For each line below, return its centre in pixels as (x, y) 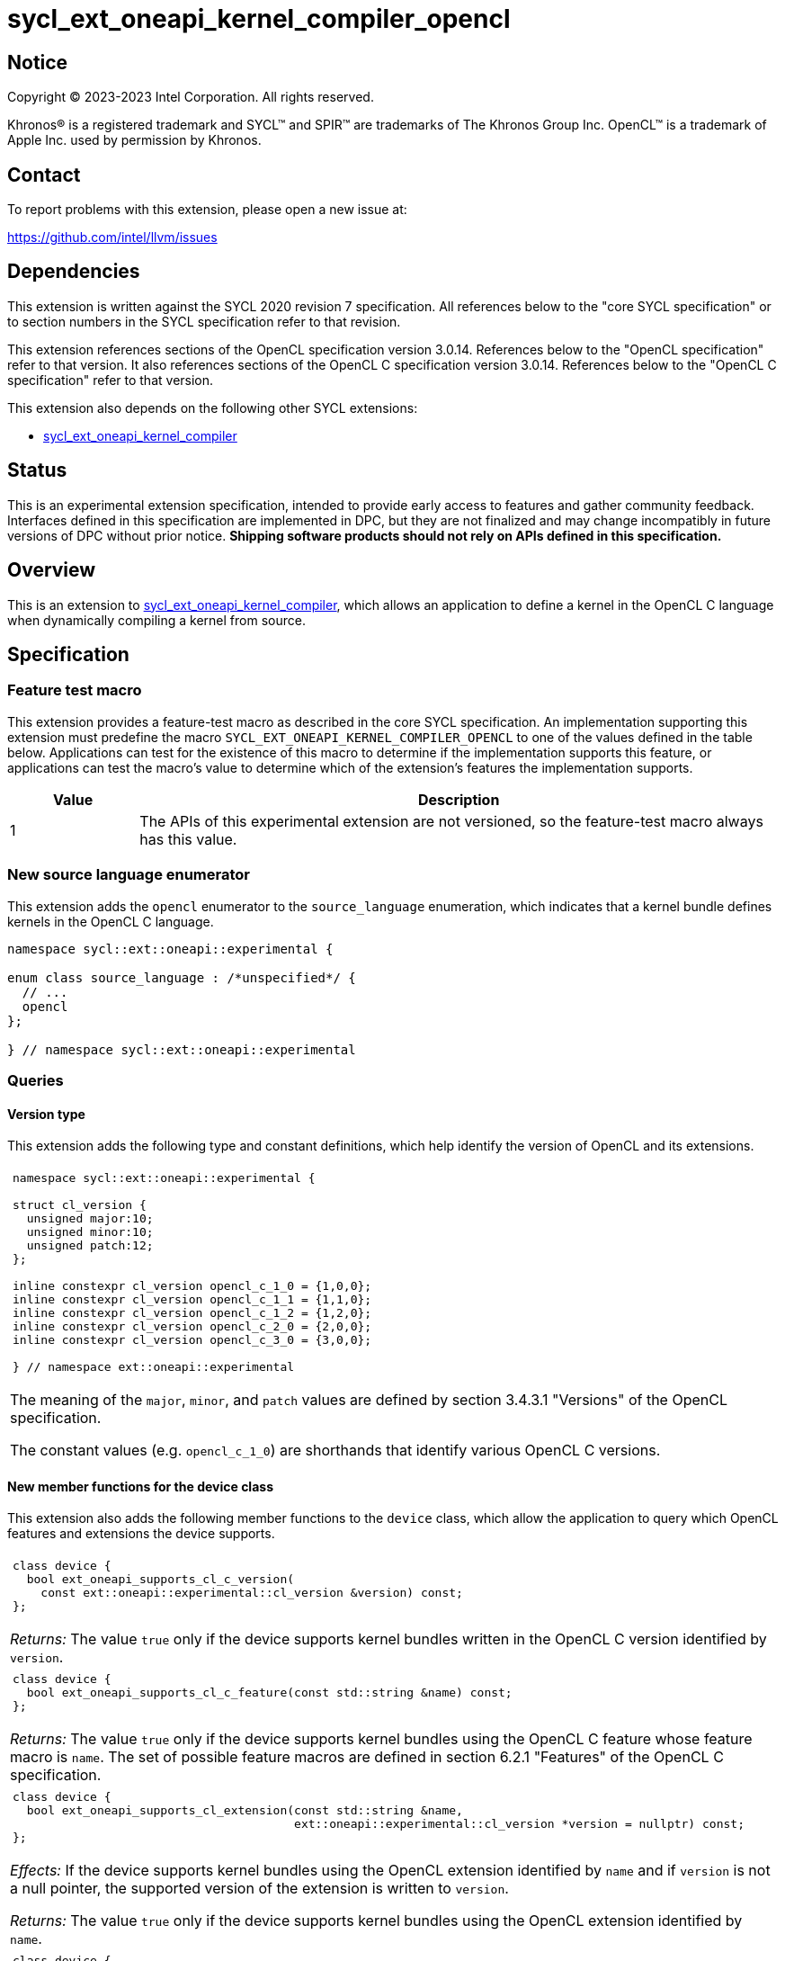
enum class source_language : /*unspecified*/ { (182, 977)
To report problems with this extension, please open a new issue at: (207, 210)
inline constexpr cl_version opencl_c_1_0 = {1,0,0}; (192, 1286)
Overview (52, 570)
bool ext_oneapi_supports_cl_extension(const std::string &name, (245, 1811)
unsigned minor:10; (90, 1232)
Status (37, 470)
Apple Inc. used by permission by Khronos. (134, 140)
